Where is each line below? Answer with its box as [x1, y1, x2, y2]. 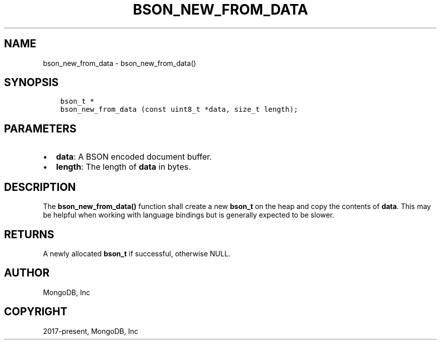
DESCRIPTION [4, 180, 76, 193]
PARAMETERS [4, 122, 77, 135]
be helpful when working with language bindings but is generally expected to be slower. [43, 211, 334, 220]
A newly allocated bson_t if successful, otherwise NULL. [43, 249, 231, 258]
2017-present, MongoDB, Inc [43, 326, 138, 335]
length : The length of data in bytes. [56, 162, 191, 172]
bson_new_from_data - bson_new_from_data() [43, 58, 196, 67]
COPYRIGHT [4, 305, 67, 318]
